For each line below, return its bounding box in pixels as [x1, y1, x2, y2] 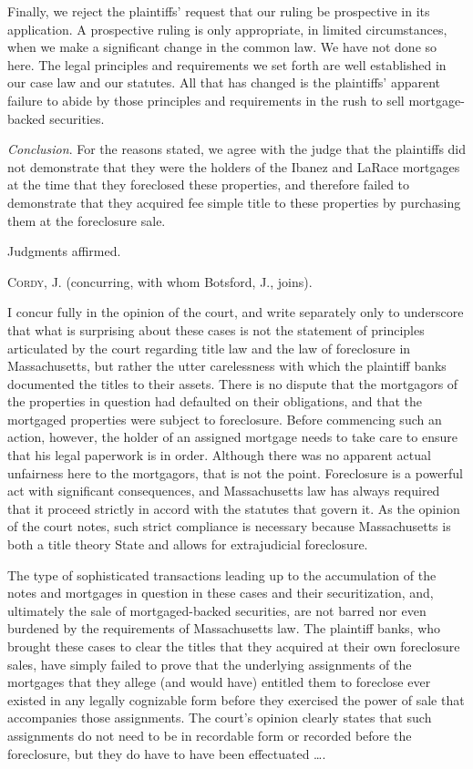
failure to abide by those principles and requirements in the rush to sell [7, 90, 405, 109]
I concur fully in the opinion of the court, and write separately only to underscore [7, 302, 464, 322]
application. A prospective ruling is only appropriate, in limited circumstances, [7, 19, 447, 38]
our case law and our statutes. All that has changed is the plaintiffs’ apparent [7, 73, 441, 92]
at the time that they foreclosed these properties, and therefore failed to [7, 175, 410, 194]
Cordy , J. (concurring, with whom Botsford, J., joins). [7, 272, 313, 291]
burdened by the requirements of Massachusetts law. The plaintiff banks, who [7, 619, 441, 638]
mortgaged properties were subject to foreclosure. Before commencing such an [7, 409, 442, 428]
